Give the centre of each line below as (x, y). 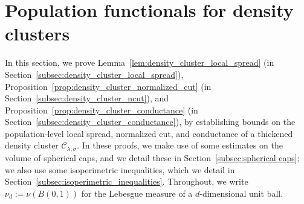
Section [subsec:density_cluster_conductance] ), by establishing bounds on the (150, 122)
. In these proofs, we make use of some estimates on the (180, 145)
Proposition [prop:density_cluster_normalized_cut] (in (108, 86)
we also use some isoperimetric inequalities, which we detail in (120, 169)
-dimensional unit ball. (241, 193)
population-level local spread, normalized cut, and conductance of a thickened (149, 133)
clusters (37, 33)
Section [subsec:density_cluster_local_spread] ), (94, 74)
